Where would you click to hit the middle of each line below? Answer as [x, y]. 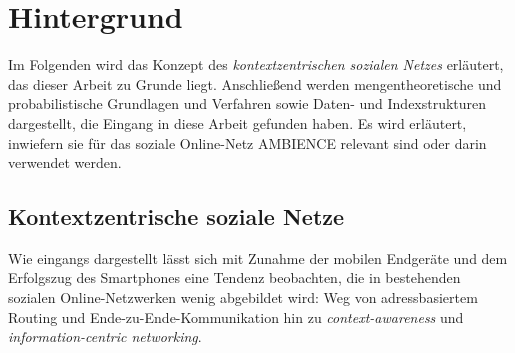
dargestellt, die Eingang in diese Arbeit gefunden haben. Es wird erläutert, [237, 122]
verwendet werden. [65, 162]
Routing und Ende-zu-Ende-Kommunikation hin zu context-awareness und [236, 316]
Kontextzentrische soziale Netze [176, 216]
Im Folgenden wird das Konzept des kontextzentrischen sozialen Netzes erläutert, [256, 64]
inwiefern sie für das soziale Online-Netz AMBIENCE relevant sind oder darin [247, 142]
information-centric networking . [105, 336]
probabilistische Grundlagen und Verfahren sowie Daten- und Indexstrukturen [247, 103]
